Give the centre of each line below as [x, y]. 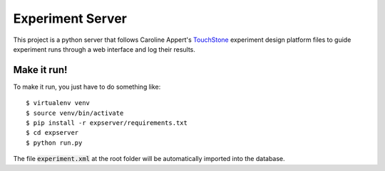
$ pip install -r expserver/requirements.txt [107, 123]
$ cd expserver [52, 133]
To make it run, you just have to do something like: [87, 87]
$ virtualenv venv [58, 103]
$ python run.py [54, 143]
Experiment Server [70, 18]
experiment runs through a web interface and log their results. [104, 49]
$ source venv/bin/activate [75, 113]
